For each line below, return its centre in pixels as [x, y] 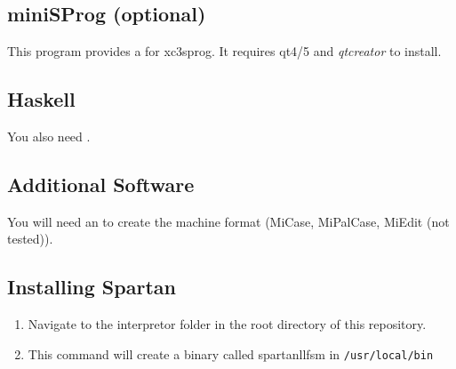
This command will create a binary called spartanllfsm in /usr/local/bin [231, 353]
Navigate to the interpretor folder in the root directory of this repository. [227, 324]
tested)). [30, 239]
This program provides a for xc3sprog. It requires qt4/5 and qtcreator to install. [224, 51]
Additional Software [101, 184]
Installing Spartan [92, 287]
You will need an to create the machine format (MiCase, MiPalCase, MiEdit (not [228, 221]
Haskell [41, 99]
